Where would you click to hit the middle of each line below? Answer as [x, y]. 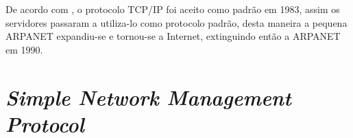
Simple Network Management [148, 97]
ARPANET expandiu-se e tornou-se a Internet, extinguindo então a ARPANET [173, 36]
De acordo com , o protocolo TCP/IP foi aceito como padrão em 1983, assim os [173, 9]
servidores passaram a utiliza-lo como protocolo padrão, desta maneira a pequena [176, 22]
